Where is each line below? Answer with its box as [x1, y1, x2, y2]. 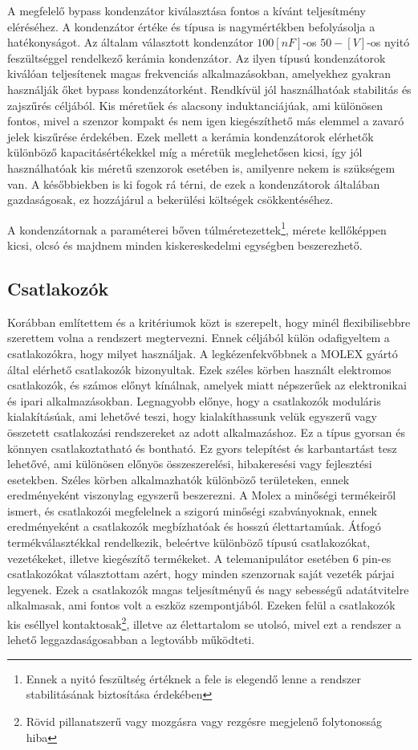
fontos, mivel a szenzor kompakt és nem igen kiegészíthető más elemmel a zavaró [7, 112, 404, 129]
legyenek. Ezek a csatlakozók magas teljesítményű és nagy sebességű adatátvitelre [7, 581, 409, 597]
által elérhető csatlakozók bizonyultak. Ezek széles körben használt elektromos [7, 361, 392, 377]
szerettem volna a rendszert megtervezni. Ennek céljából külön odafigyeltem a [7, 329, 390, 346]
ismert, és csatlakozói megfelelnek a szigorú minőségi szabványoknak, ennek [7, 502, 377, 519]
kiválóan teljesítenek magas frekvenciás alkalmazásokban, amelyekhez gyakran [7, 65, 391, 82]
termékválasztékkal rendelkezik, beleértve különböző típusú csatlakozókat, [7, 534, 371, 551]
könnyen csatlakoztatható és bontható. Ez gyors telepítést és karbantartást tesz [7, 439, 397, 456]
